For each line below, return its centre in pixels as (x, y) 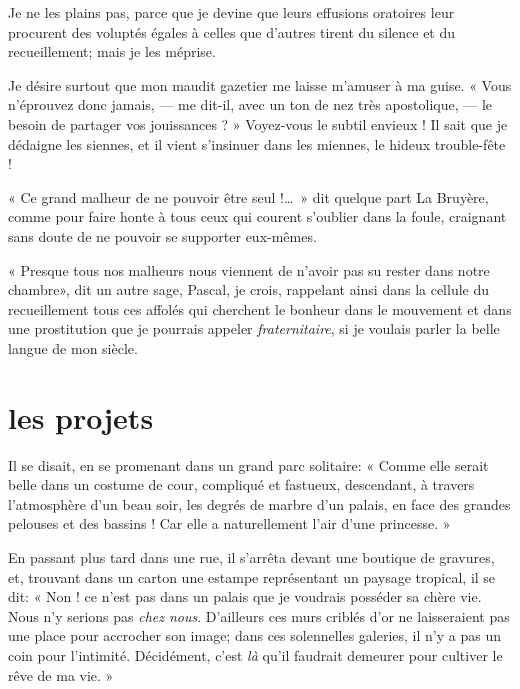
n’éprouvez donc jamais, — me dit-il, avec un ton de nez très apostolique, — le (250, 104)
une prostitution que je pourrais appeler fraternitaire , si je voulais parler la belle (254, 328)
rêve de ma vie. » (61, 674)
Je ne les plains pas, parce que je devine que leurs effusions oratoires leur (231, 12)
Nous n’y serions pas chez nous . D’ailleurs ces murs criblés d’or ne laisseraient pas (259, 615)
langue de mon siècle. (73, 347)
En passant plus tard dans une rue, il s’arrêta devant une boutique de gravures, (251, 557)
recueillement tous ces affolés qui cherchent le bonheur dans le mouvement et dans (260, 308)
